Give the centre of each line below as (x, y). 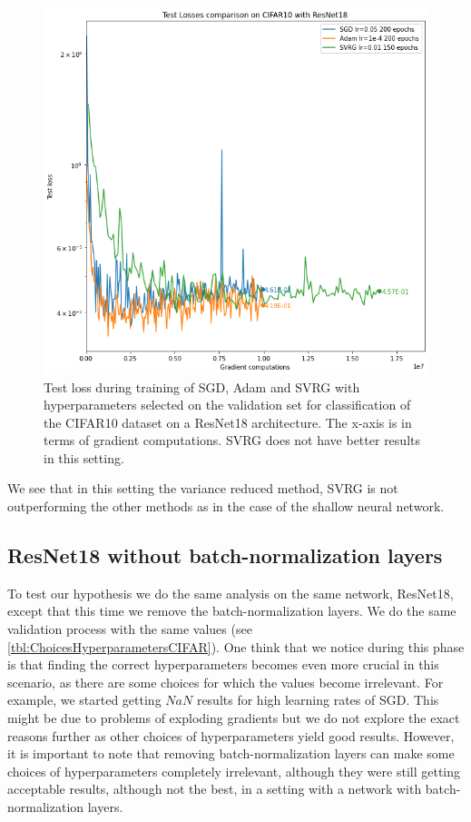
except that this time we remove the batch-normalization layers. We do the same (232, 611)
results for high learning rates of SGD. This (318, 700)
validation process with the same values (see (130, 629)
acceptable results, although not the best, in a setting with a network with (215, 789)
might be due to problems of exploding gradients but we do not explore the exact (234, 718)
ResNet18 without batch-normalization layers (225, 555)
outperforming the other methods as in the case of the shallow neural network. (226, 506)
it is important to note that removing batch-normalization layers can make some (231, 753)
